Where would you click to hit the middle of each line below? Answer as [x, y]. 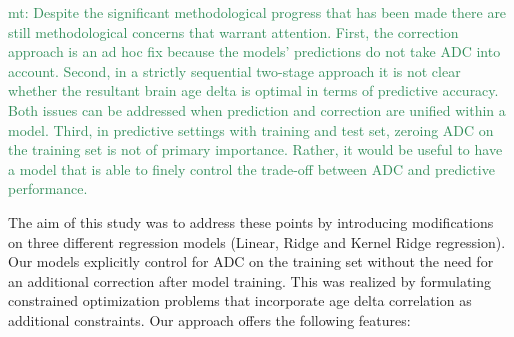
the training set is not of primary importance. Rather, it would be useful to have [255, 149]
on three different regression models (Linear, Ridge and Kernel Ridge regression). [257, 241]
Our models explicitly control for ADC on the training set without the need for [251, 261]
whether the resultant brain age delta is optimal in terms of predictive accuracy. [253, 90]
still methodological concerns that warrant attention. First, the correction [233, 31]
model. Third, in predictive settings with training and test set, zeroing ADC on [251, 129]
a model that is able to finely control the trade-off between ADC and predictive [251, 168]
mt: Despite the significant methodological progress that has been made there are [257, 12]
